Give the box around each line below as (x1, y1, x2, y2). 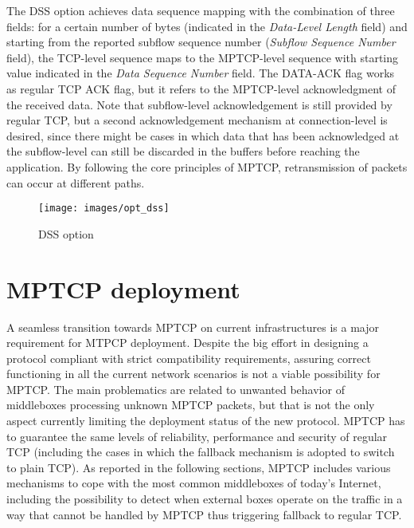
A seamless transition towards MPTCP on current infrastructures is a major (6, 318, 379, 335)
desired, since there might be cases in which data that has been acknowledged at (6, 127, 400, 144)
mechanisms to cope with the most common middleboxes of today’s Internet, (6, 475, 381, 491)
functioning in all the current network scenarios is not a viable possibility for (6, 365, 381, 382)
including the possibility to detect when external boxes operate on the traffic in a (6, 491, 403, 507)
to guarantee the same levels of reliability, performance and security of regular (6, 428, 388, 444)
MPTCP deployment (6, 272, 240, 305)
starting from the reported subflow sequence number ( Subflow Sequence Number (6, 33, 396, 50)
